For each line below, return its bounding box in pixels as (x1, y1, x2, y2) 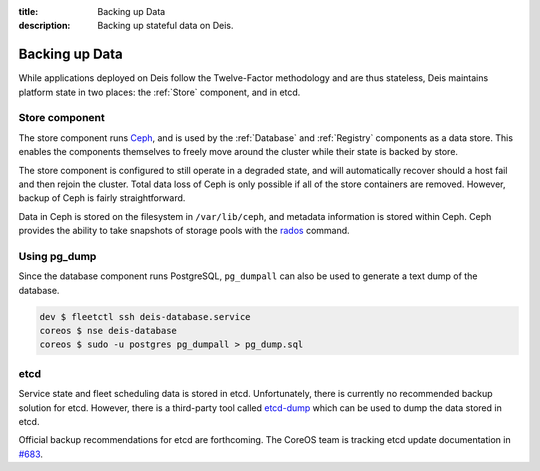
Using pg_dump (18, 249, 97, 263)
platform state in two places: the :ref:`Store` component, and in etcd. (18, 86, 301, 98)
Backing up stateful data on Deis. (97, 20, 234, 32)
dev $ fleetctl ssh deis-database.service (39, 311, 251, 322)
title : (18, 6, 39, 17)
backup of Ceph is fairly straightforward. (18, 192, 186, 204)
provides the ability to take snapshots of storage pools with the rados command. (18, 225, 350, 237)
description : (18, 20, 71, 32)
